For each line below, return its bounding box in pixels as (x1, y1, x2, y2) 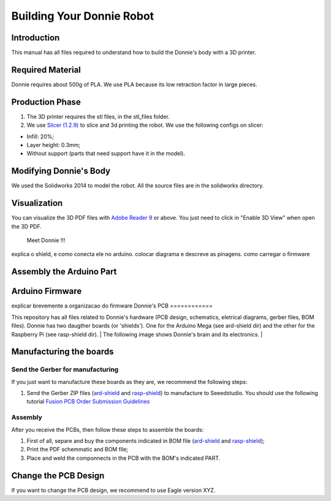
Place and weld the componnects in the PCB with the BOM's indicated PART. (26, 454, 221, 462)
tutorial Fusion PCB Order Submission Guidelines (26, 398, 150, 405)
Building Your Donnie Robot (11, 9, 154, 23)
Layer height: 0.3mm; (26, 141, 81, 149)
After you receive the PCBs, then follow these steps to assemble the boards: (11, 426, 204, 433)
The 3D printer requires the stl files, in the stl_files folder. (26, 113, 170, 120)
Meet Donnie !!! (26, 236, 66, 244)
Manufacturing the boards (11, 347, 114, 357)
